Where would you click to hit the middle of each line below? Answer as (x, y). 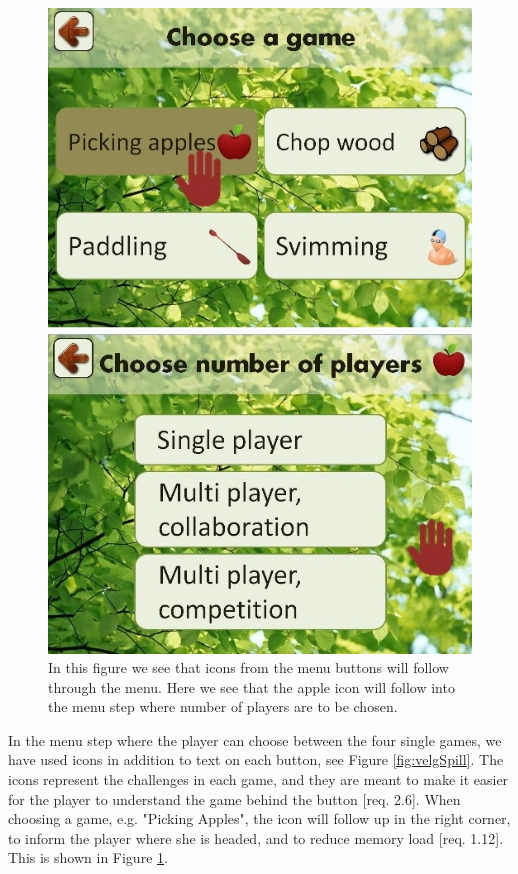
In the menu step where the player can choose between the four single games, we (255, 739)
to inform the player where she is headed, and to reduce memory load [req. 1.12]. (256, 837)
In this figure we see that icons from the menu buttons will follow (248, 667)
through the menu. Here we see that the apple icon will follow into (251, 686)
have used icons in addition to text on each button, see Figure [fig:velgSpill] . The (256, 759)
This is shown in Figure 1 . (88, 857)
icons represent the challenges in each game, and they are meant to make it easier (258, 779)
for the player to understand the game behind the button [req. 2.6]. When (234, 798)
